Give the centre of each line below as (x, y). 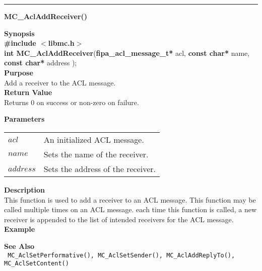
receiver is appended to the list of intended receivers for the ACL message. (119, 219)
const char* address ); (41, 63)
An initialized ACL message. (94, 139)
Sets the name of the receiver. (96, 154)
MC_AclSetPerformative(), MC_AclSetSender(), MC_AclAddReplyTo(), (121, 255)
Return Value (28, 92)
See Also (19, 246)
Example (20, 229)
